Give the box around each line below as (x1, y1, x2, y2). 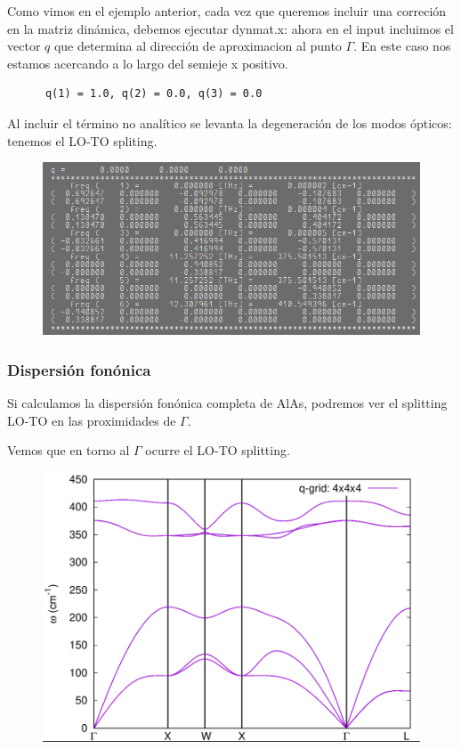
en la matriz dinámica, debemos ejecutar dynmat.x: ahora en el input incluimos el (7, 19, 454, 37)
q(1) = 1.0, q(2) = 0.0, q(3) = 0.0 (44, 87, 263, 101)
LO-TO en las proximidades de (7, 411, 176, 429)
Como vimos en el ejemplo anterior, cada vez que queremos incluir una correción (7, 2, 447, 20)
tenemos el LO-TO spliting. (7, 131, 158, 150)
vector (7, 37, 41, 55)
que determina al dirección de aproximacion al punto (53, 37, 342, 55)
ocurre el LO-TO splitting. (145, 441, 290, 460)
